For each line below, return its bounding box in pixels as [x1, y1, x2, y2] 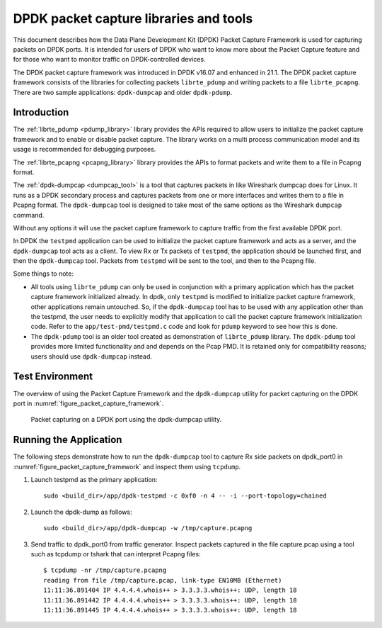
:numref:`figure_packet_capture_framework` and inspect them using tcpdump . [13, 462, 241, 471]
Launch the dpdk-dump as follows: [30, 508, 132, 516]
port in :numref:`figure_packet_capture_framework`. [13, 399, 164, 408]
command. [13, 211, 45, 219]
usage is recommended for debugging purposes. [13, 145, 156, 154]
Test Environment [13, 371, 93, 383]
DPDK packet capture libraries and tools [13, 11, 253, 26]
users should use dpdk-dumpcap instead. [30, 352, 152, 361]
